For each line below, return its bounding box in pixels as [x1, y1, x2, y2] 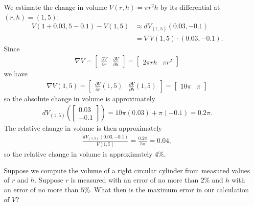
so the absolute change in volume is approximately [4, 93, 156, 103]
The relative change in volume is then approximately [4, 123, 162, 133]
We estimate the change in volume [4, 2, 107, 12]
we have [4, 69, 28, 79]
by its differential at [160, 2, 220, 12]
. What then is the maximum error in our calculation [90, 184, 249, 194]
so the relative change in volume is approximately [4, 149, 153, 159]
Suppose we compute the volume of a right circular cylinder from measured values [4, 165, 250, 175]
